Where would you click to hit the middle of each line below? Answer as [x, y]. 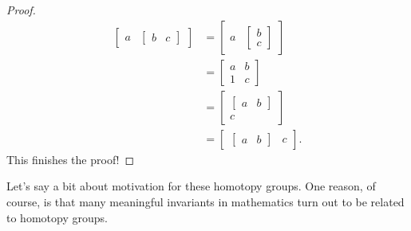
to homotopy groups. [57, 217]
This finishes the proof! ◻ [71, 159]
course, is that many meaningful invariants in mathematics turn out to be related [205, 201]
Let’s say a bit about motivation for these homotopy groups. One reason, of [191, 186]
